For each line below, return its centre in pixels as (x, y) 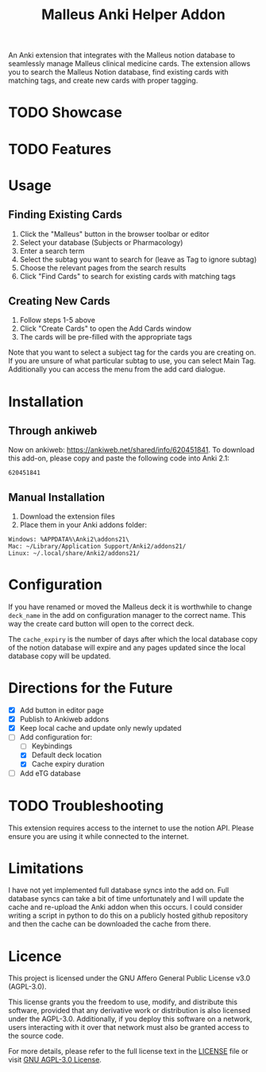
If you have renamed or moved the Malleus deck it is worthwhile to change (130, 607)
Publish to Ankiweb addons (64, 719)
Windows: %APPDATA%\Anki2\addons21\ (69, 540)
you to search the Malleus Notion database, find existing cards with (118, 72)
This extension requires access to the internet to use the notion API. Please (131, 828)
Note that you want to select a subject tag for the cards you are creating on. (132, 352)
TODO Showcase (66, 113)
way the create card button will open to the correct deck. (101, 624)
